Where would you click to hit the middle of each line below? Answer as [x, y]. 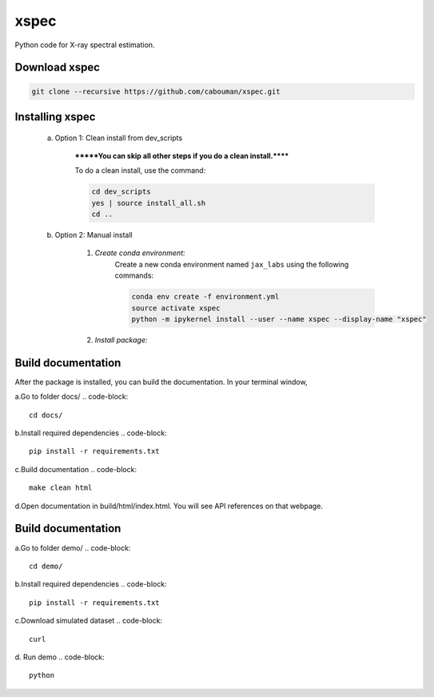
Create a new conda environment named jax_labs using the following [232, 264]
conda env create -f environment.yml [205, 297]
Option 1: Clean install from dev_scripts [119, 138]
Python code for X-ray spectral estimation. [85, 45]
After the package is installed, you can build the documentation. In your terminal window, [161, 382]
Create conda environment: [140, 253]
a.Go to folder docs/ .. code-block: [72, 397]
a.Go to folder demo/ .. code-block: [73, 547]
